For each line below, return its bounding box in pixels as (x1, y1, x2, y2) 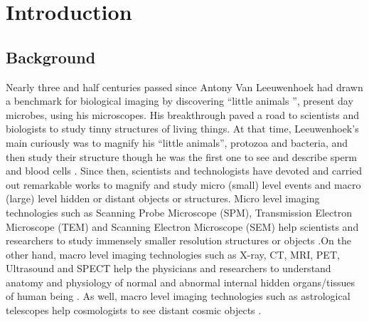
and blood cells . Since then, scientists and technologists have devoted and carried (6, 163, 363, 178)
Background (6, 46, 96, 68)
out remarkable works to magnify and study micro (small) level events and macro (6, 177, 361, 192)
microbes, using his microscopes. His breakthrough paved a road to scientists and (6, 107, 360, 122)
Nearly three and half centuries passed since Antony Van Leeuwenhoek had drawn (6, 79, 363, 94)
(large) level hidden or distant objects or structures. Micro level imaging (6, 191, 320, 206)
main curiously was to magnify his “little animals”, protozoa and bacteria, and (6, 135, 348, 150)
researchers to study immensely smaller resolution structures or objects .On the (6, 233, 351, 248)
